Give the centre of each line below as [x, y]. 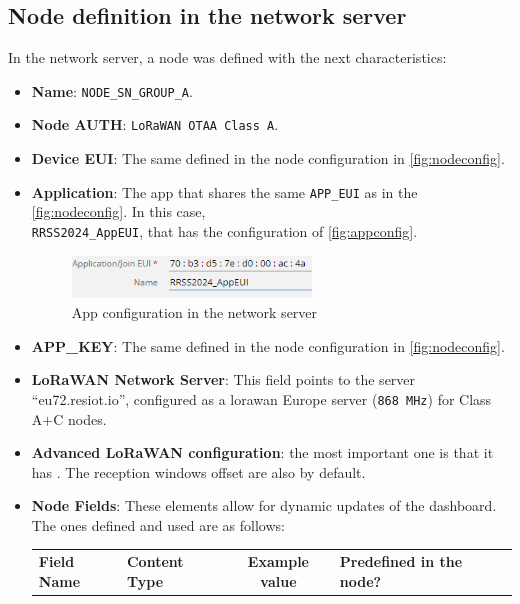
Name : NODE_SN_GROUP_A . [112, 90]
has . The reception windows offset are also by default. [198, 471]
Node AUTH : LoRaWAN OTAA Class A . [155, 124]
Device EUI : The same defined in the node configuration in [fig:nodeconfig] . [268, 158]
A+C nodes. [69, 418]
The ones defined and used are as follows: [158, 524]
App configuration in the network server [194, 312]
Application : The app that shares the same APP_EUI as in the [224, 191]
